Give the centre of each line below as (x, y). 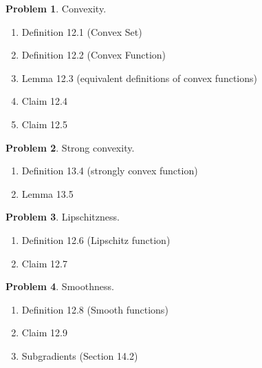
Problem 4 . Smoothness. (60, 286)
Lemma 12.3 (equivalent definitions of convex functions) (139, 78)
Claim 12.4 (44, 101)
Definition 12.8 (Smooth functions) (95, 309)
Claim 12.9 (44, 333)
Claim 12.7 (44, 263)
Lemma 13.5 (47, 193)
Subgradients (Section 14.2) (80, 355)
